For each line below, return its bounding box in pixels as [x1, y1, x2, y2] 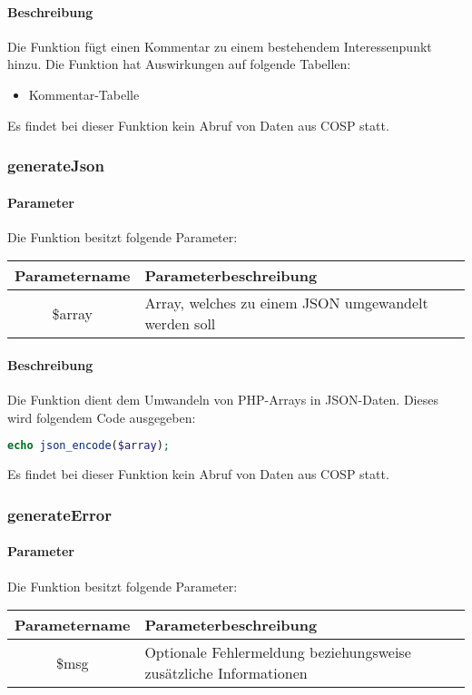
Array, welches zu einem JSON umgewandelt [144, 292, 428, 314]
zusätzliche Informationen [144, 662, 308, 684]
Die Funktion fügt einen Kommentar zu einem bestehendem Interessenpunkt [7, 36, 432, 55]
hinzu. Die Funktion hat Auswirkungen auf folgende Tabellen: [7, 54, 351, 73]
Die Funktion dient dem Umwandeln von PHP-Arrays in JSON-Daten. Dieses [7, 390, 438, 409]
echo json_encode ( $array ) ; [7, 439, 171, 453]
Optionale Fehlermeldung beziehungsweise [144, 641, 411, 663]
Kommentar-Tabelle [28, 84, 140, 103]
